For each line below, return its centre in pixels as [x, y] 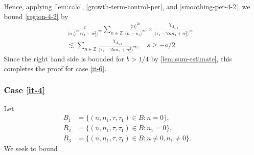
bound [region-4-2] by [36, 16]
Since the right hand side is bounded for [64, 59]
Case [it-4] [24, 90]
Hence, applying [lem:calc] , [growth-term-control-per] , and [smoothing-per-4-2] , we [127, 6]
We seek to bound [31, 148]
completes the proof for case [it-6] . [55, 68]
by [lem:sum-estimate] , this [191, 59]
